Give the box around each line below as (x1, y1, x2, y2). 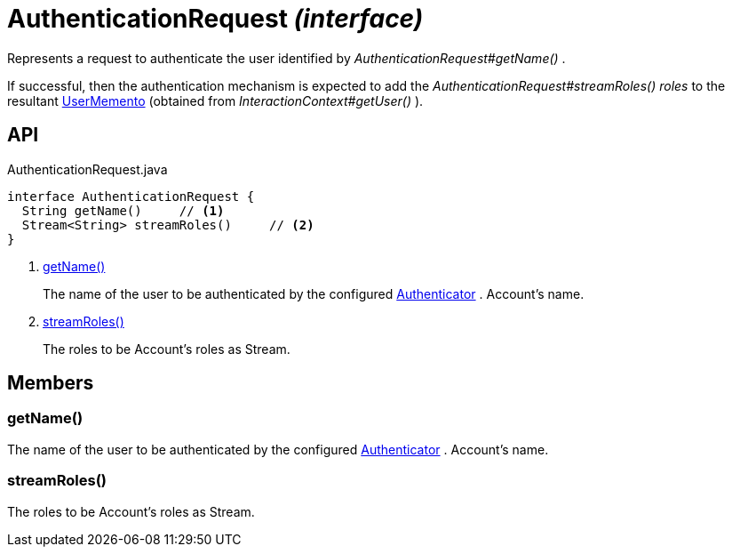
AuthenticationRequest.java (7, 161, 168, 177)
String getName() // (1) (21, 203, 225, 218)
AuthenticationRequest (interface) (7, 4, 424, 34)
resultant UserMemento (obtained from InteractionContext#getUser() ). (7, 92, 424, 108)
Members (7, 372, 94, 395)
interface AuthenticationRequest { (7, 189, 255, 204)
